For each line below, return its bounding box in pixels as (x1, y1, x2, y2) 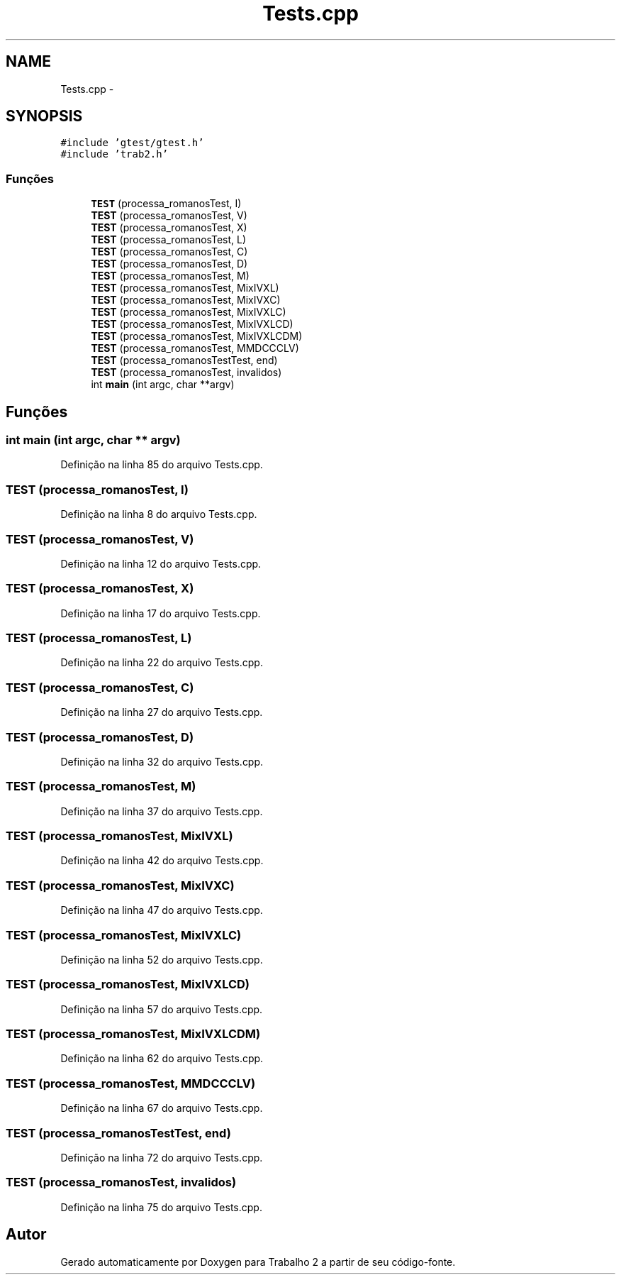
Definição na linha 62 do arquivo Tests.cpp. (60, 1052, 264, 1065)
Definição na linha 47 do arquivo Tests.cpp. (60, 904, 263, 917)
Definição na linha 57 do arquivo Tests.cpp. (60, 1003, 263, 1015)
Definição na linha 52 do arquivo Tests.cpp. (60, 953, 263, 966)
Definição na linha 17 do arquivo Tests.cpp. (60, 607, 261, 619)
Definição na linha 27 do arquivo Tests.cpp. (60, 706, 263, 719)
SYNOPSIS (6, 107, 83, 126)
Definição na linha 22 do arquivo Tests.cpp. (60, 656, 263, 669)
